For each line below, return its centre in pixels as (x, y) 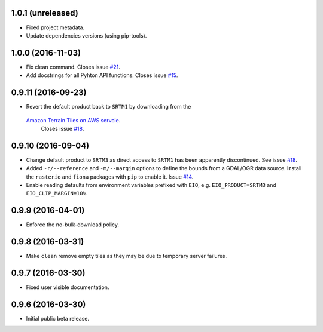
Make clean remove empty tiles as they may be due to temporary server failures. (127, 256)
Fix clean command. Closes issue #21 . (73, 67)
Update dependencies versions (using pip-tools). (86, 35)
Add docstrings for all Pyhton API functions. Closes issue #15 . (102, 75)
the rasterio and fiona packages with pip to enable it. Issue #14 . (110, 177)
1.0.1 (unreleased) (45, 13)
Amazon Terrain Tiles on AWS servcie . (73, 120)
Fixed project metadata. (55, 27)
